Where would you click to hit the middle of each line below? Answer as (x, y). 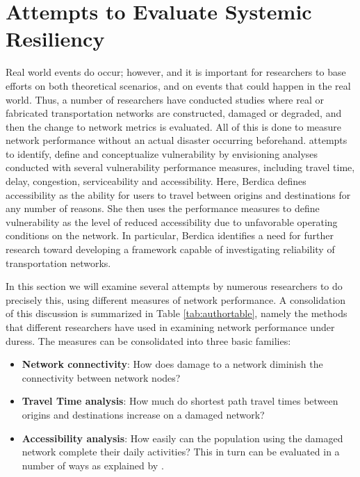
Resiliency (55, 39)
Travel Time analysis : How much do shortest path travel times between (180, 401)
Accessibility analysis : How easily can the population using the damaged (182, 438)
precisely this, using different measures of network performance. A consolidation (176, 299)
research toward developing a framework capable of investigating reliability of (170, 249)
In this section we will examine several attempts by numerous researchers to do (174, 286)
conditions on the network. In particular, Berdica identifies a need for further (170, 235)
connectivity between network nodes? (101, 377)
